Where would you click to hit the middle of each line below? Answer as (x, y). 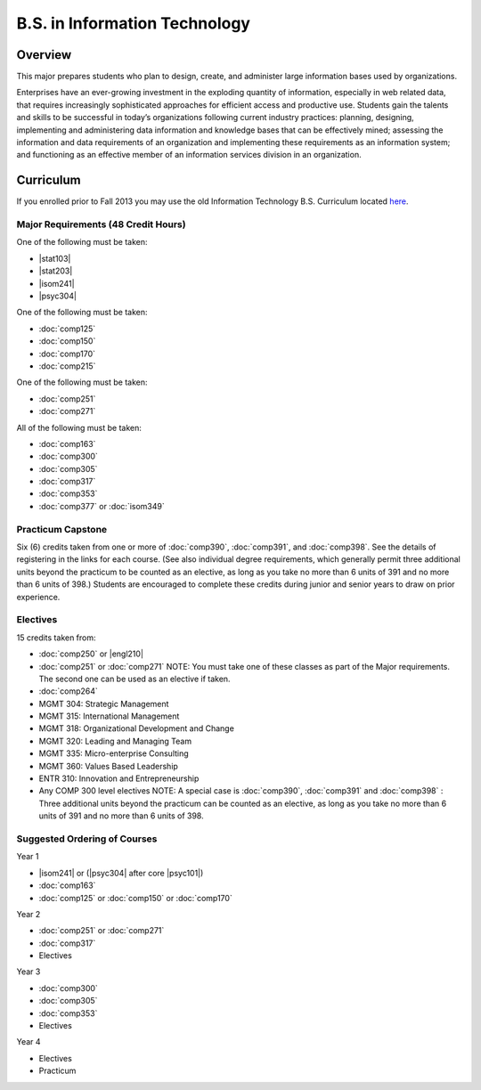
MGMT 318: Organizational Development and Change (137, 728)
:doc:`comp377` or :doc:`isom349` (102, 506)
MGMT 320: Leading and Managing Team (115, 741)
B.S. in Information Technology (134, 23)
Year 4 (29, 1042)
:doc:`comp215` (67, 366)
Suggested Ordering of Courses (87, 839)
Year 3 (29, 972)
